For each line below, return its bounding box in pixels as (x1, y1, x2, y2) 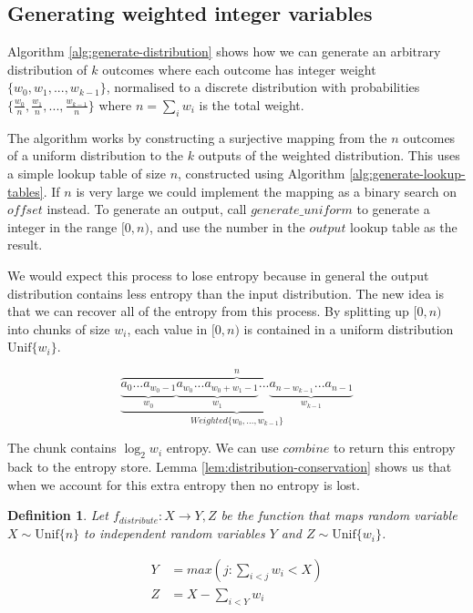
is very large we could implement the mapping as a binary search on (76, 181, 458, 200)
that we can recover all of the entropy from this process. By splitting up (7, 301, 409, 321)
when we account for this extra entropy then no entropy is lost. (7, 475, 360, 494)
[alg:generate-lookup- (349, 163, 466, 182)
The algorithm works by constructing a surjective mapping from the (7, 128, 387, 147)
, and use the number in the (149, 217, 305, 236)
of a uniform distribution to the (7, 146, 184, 165)
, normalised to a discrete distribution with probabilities (106, 77, 420, 97)
